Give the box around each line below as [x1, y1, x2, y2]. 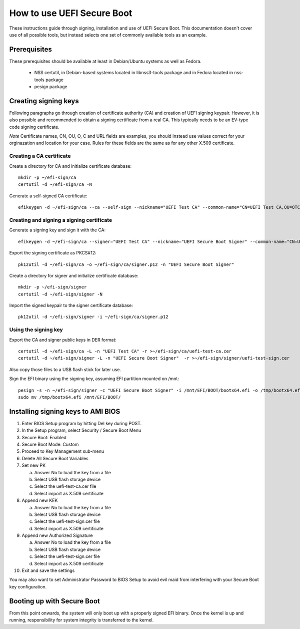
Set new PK [21, 462, 46, 468]
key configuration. [9, 583, 47, 589]
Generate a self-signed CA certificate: [9, 193, 87, 199]
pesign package [34, 84, 67, 90]
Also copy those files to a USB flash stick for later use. [9, 366, 121, 373]
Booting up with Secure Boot [9, 596, 100, 605]
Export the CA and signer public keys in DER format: [9, 337, 117, 343]
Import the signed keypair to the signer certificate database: [9, 302, 133, 308]
